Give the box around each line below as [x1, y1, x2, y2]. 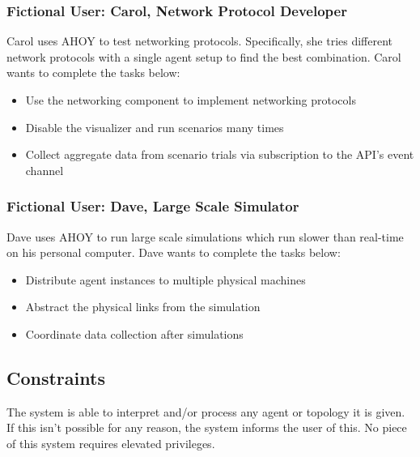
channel [25, 161, 64, 178]
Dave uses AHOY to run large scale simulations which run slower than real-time [6, 228, 404, 245]
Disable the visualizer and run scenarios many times [25, 118, 284, 135]
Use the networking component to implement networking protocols [25, 92, 356, 108]
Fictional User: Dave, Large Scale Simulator [6, 196, 299, 216]
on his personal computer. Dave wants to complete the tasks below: [6, 244, 341, 261]
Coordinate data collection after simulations [25, 325, 244, 342]
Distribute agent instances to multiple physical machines [25, 271, 306, 288]
